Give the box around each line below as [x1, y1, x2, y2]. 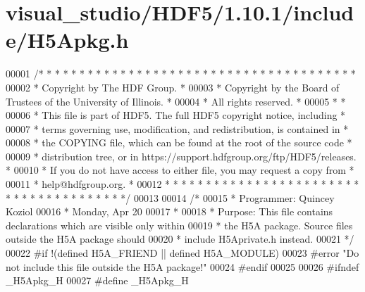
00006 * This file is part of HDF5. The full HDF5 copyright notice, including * [6, 108, 346, 122]
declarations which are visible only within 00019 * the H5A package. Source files [6, 217, 353, 232]
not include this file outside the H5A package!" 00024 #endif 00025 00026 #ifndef [6, 259, 359, 274]
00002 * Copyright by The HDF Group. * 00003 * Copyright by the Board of [6, 80, 340, 94]
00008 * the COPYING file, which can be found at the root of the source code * [6, 135, 352, 150]
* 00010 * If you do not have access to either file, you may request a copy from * [6, 163, 354, 177]
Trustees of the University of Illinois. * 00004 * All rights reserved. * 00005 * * [6, 94, 346, 108]
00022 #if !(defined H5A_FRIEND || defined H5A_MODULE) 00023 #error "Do [6, 246, 359, 260]
